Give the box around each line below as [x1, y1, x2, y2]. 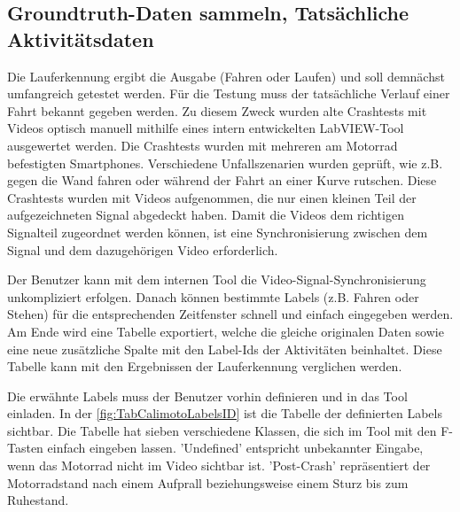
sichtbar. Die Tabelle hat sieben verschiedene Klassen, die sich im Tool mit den [7, 421, 437, 439]
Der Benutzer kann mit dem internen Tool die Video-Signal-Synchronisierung [7, 270, 426, 289]
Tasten [7, 438, 43, 457]
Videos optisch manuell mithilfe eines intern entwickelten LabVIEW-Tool [7, 119, 404, 137]
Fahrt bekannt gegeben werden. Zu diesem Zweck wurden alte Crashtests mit [7, 101, 427, 120]
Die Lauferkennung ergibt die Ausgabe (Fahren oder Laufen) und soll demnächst [7, 66, 445, 85]
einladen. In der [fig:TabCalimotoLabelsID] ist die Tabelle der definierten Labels [7, 404, 442, 423]
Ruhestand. [7, 491, 69, 509]
